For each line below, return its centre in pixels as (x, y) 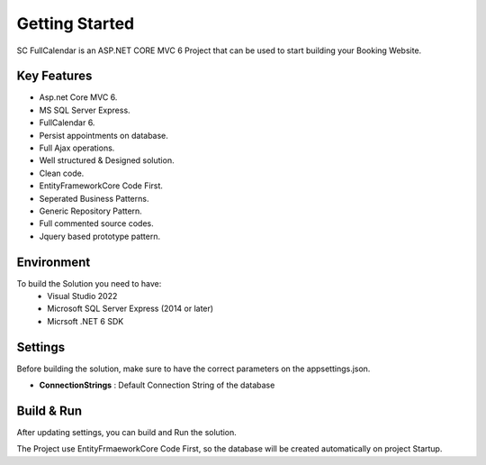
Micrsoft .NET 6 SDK (85, 321)
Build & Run (49, 410)
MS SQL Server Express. (85, 110)
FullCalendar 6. (67, 123)
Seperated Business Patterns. (94, 198)
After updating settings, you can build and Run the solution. (127, 433)
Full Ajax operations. (77, 148)
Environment (54, 262)
